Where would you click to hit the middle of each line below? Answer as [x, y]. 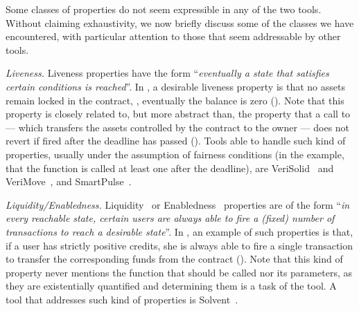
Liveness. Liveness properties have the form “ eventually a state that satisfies [167, 73]
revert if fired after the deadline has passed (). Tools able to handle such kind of [176, 141]
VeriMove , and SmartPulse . [69, 181]
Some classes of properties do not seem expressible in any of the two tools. [164, 9]
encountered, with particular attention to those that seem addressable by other [173, 36]
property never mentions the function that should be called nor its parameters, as [179, 272]
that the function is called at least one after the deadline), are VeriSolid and [170, 168]
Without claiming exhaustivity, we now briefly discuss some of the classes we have [180, 22]
